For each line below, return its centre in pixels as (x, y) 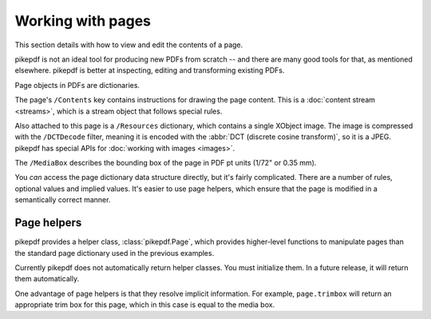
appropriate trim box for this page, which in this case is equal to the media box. (145, 305)
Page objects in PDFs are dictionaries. (77, 85)
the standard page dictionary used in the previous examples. (115, 253)
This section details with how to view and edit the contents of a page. (129, 45)
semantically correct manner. (63, 200)
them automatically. (47, 279)
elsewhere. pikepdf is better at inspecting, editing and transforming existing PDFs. (150, 70)
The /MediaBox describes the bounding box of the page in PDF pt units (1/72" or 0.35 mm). (166, 163)
